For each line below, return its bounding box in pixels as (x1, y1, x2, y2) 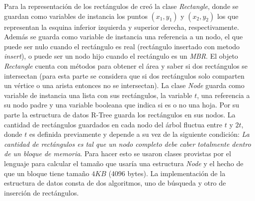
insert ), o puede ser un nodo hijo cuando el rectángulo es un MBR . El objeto (4, 51, 238, 61)
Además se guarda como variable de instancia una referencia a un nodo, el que (4, 31, 243, 42)
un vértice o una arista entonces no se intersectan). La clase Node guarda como (4, 80, 245, 91)
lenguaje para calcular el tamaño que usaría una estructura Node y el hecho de (4, 158, 244, 168)
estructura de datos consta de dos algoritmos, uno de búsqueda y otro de (4, 178, 226, 188)
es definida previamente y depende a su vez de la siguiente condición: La (29, 129, 250, 139)
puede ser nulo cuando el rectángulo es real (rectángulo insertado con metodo (4, 41, 240, 51)
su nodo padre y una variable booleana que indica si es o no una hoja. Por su (4, 100, 240, 110)
